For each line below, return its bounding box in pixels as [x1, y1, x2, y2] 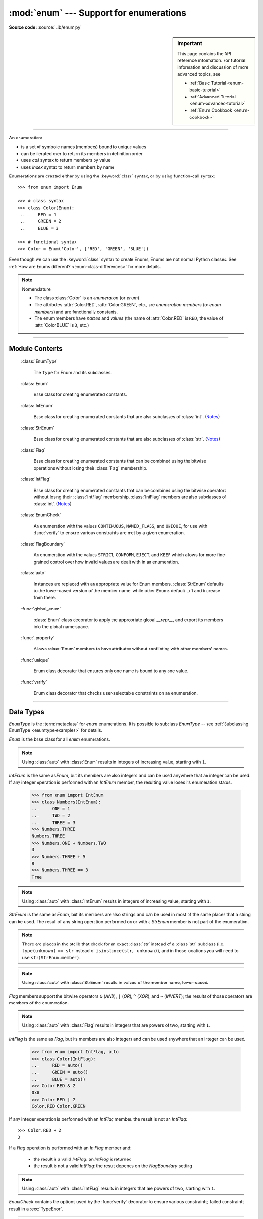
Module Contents [9, 344, 63, 353]
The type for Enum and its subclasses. [33, 370, 112, 375]
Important [177, 40, 202, 47]
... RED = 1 [18, 212, 56, 217]
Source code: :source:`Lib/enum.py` [9, 24, 82, 30]
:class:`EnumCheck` [21, 512, 61, 518]
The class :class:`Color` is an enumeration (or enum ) [34, 295, 140, 301]
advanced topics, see [177, 71, 221, 77]
